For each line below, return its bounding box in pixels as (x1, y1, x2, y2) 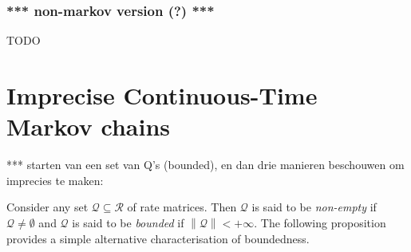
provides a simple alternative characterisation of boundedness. (6, 230, 310, 246)
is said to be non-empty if (251, 199, 377, 215)
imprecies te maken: (6, 171, 104, 188)
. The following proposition (254, 214, 386, 230)
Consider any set (6, 199, 89, 215)
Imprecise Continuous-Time (6, 79, 318, 111)
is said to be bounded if (72, 214, 184, 230)
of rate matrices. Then (127, 199, 237, 215)
